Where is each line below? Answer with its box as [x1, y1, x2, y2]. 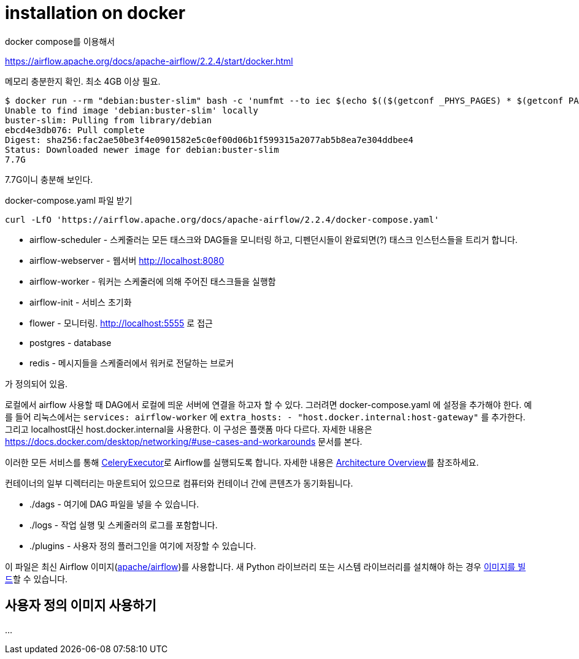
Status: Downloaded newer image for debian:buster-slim [5, 144, 279, 155]
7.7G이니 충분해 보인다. [5, 174, 93, 185]
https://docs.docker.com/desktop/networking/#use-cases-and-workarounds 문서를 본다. [5, 436, 362, 447]
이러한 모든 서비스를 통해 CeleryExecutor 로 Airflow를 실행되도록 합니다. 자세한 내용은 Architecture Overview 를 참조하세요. [5, 457, 479, 468]
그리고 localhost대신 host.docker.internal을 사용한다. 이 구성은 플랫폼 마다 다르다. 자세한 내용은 [5, 423, 372, 434]
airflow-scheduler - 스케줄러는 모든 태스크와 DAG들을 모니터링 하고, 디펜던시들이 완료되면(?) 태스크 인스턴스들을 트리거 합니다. [29, 234, 518, 245]
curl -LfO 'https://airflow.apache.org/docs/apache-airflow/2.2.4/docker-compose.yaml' [5, 214, 440, 225]
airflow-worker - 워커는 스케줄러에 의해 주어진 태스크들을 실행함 [29, 276, 276, 287]
